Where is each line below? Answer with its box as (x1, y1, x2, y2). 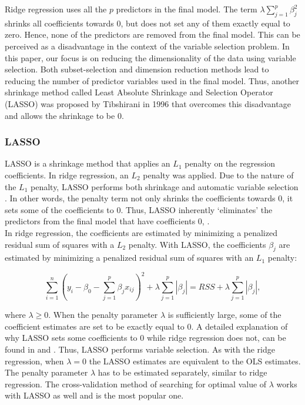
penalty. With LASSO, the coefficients (128, 238, 266, 250)
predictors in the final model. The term (116, 3, 257, 15)
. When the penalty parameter (48, 308, 158, 321)
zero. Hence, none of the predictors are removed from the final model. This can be (5, 28, 300, 41)
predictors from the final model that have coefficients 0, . (5, 215, 210, 227)
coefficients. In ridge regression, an (5, 168, 129, 181)
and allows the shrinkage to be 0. (5, 109, 124, 121)
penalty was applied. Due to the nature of (143, 168, 294, 181)
